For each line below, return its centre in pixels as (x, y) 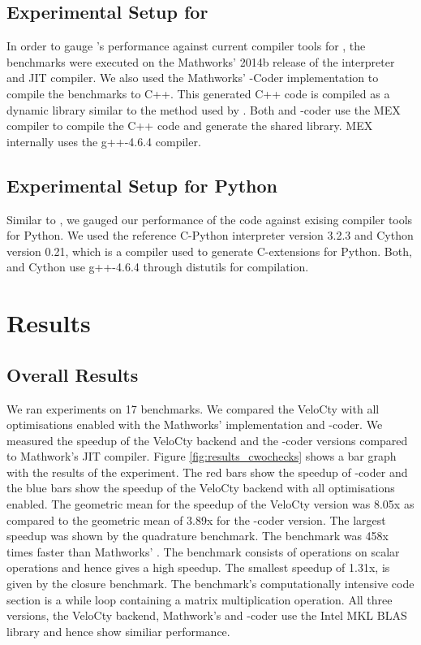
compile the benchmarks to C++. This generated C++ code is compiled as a (198, 93)
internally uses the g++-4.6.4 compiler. (104, 141)
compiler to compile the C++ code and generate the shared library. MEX (190, 126)
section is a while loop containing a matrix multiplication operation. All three (200, 599)
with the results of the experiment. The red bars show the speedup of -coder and (207, 472)
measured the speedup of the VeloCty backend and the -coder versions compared (207, 440)
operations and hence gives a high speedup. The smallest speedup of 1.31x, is (198, 567)
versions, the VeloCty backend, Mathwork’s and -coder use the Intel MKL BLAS (207, 615)
